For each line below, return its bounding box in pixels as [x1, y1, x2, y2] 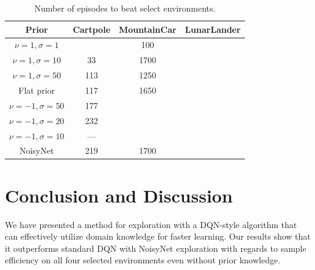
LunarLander [185, 22, 241, 35]
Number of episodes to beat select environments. [34, 2, 216, 14]
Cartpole [73, 22, 111, 35]
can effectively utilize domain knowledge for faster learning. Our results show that [5, 230, 311, 243]
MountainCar [119, 22, 177, 35]
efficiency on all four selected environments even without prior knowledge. [5, 254, 280, 266]
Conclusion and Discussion [5, 182, 233, 207]
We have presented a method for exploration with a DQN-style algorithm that [5, 218, 297, 230]
